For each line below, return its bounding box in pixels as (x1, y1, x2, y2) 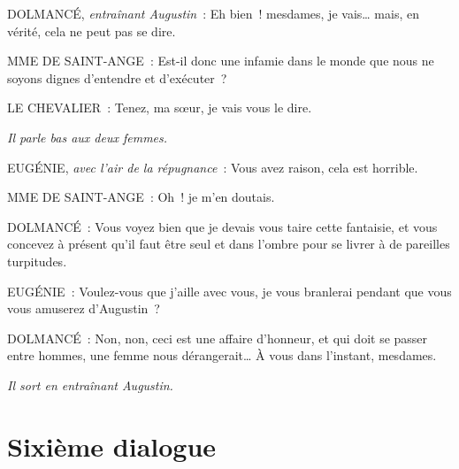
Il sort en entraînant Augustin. (7, 375, 173, 394)
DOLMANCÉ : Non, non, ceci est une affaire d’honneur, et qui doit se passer (7, 328, 428, 347)
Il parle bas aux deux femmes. (7, 127, 168, 146)
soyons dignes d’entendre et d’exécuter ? (7, 68, 227, 87)
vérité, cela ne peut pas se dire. (7, 21, 176, 40)
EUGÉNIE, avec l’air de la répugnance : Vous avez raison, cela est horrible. (7, 158, 418, 176)
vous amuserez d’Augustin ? (7, 299, 160, 318)
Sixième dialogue (7, 427, 217, 464)
